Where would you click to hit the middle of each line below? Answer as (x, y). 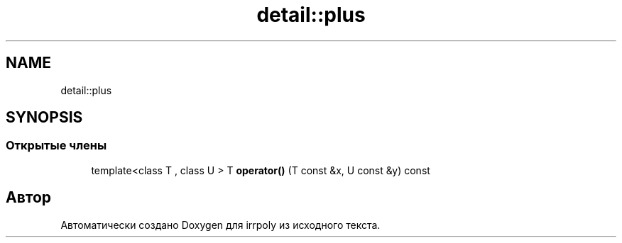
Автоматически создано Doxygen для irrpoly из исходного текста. (220, 225)
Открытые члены (56, 146)
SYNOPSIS (44, 118)
